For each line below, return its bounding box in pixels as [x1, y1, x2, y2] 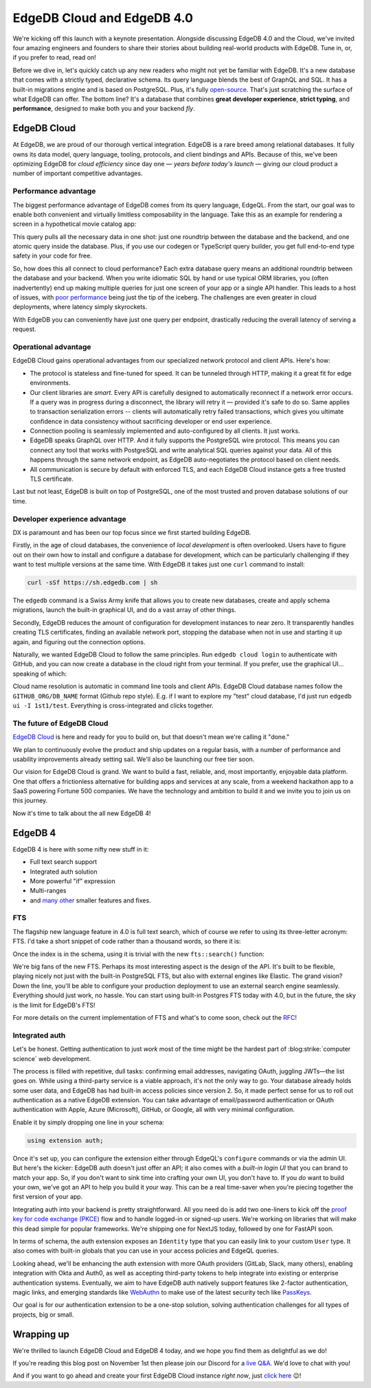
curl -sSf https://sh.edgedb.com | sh [27, 579, 158, 587]
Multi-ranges [30, 887, 67, 895]
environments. [30, 378, 71, 387]
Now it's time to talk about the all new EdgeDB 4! [12, 809, 151, 817]
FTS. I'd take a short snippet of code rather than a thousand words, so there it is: [12, 937, 241, 946]
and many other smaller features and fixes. [30, 896, 151, 905]
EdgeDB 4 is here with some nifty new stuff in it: [12, 845, 149, 853]
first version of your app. [12, 1192, 83, 1201]
